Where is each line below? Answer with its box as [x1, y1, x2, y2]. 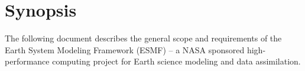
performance [5, 55, 50, 67]
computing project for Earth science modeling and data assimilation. [52, 55, 301, 67]
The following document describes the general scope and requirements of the [5, 32, 282, 44]
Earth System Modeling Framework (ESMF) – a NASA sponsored [5, 43, 245, 56]
